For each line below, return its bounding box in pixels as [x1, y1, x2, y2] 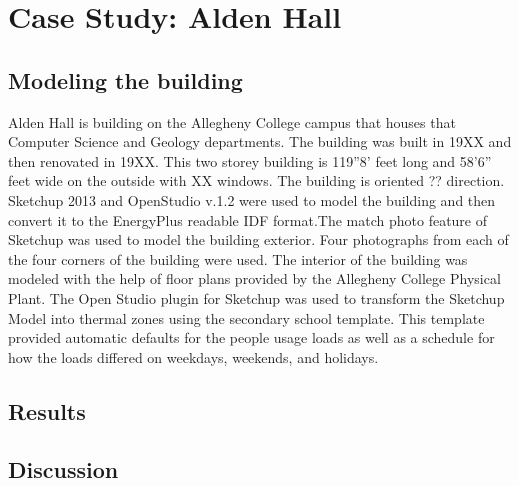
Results [8, 395, 86, 426]
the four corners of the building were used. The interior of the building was [8, 248, 468, 269]
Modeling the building [8, 64, 243, 95]
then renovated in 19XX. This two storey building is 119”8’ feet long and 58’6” [8, 150, 492, 171]
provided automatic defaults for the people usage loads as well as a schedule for [8, 327, 495, 348]
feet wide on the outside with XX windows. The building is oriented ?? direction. [8, 170, 505, 191]
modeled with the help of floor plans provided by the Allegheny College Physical [8, 268, 501, 289]
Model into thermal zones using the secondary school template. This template [8, 307, 485, 328]
